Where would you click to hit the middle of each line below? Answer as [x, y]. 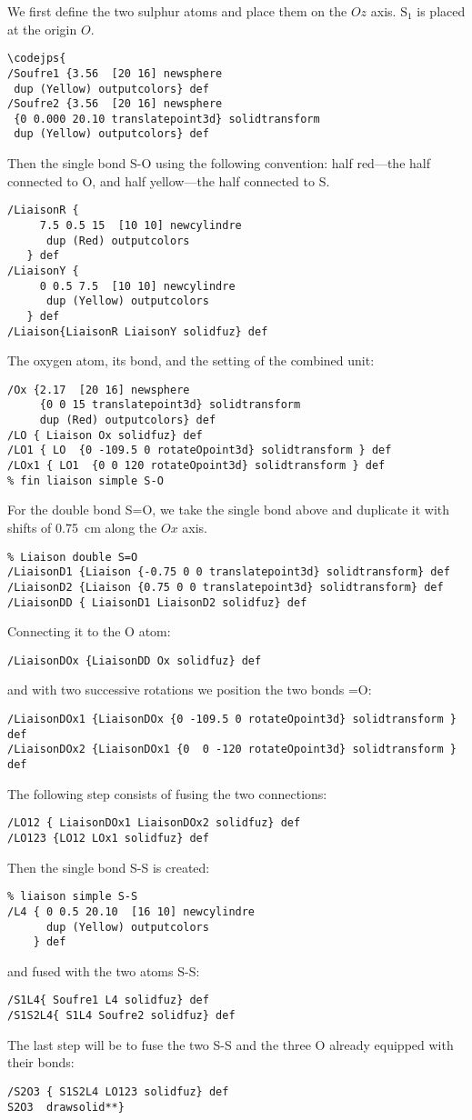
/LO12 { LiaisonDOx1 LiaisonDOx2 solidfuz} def [154, 823]
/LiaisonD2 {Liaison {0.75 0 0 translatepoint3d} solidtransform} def [226, 587]
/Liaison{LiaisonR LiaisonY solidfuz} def [138, 331]
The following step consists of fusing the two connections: [167, 793]
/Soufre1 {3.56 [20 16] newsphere [115, 73]
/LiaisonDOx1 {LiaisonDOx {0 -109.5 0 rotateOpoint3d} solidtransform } [232, 720]
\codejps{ [37, 59]
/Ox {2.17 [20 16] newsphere [99, 390]
